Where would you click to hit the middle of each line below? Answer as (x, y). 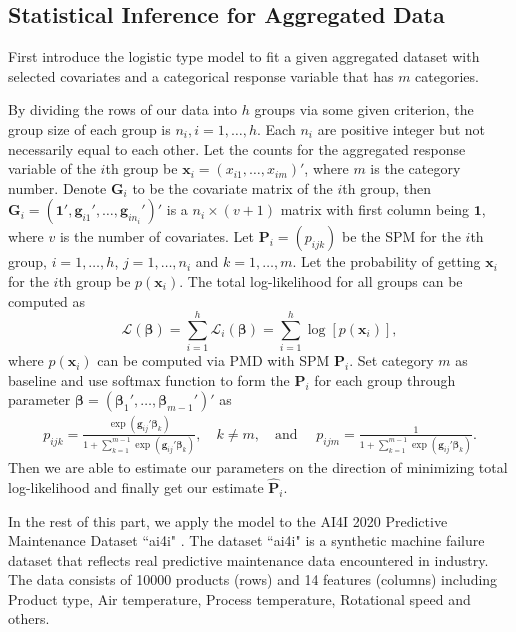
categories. (447, 75)
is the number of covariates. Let (157, 236)
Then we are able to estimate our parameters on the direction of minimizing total (258, 467)
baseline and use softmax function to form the (149, 379)
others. (29, 618)
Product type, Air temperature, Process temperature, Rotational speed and (239, 598)
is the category (415, 168)
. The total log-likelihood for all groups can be (321, 280)
